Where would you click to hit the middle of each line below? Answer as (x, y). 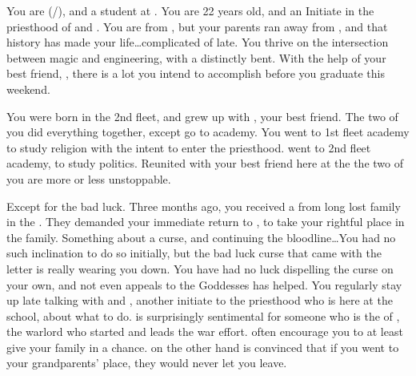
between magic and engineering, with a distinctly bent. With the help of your (196, 57)
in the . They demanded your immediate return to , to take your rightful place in (206, 222)
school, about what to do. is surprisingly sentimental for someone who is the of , (203, 315)
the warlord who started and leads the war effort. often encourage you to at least (205, 332)
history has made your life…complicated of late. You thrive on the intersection (198, 42)
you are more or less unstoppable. (89, 178)
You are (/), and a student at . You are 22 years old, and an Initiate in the (190, 10)
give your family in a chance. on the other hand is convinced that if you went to (203, 347)
